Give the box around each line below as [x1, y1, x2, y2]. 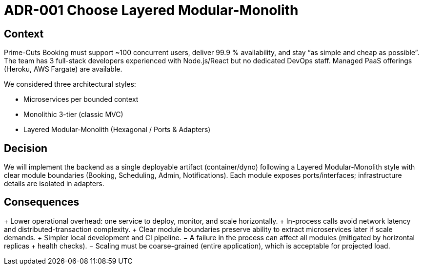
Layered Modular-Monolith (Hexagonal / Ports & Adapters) [23, 125, 211, 134]
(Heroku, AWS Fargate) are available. [4, 65, 122, 74]
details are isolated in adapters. [4, 179, 104, 188]
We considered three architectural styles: [4, 80, 136, 89]
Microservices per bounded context [23, 95, 139, 104]
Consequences [4, 196, 80, 209]
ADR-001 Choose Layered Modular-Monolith [4, 2, 299, 19]
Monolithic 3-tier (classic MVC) [23, 110, 123, 119]
